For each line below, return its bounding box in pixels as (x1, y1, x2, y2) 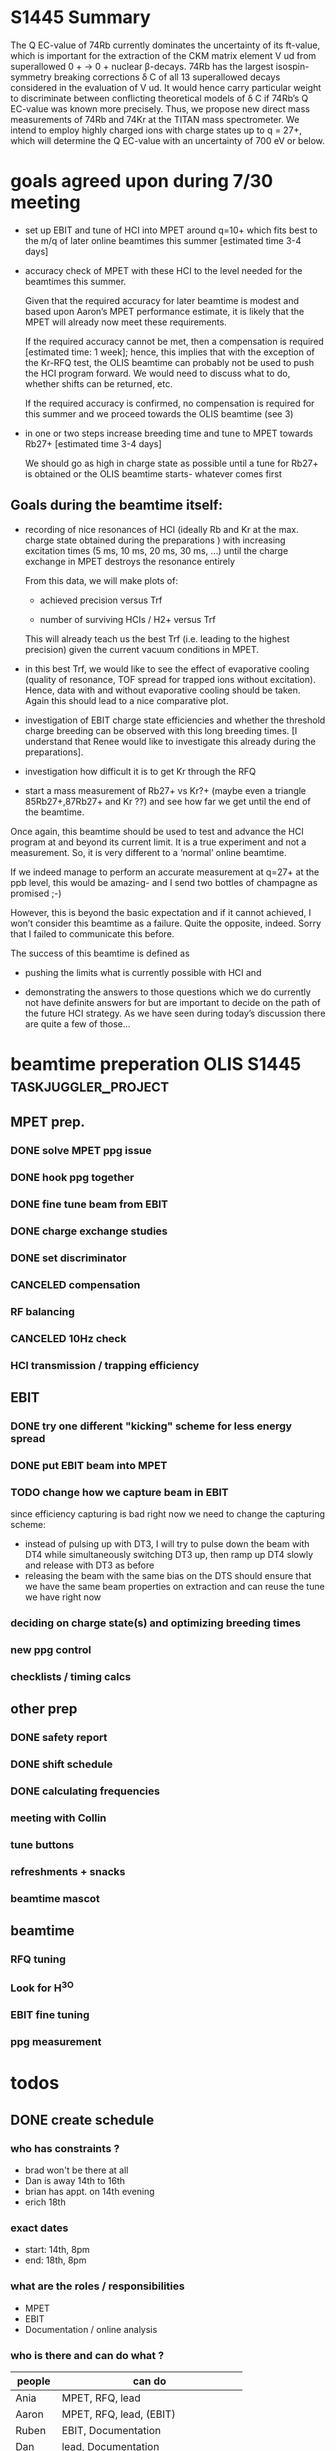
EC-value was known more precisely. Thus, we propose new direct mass (10, 102, 310, 115)
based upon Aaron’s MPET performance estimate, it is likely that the (24, 305, 305, 317)
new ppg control (10, 1642, 92, 1656)
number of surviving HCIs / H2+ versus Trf (39, 613, 217, 625)
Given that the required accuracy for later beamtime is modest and (24, 294, 300, 306)
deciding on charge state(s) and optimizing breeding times (10, 1616, 302, 1630)
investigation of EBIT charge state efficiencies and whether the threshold (24, 714, 326, 726)
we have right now (24, 1591, 102, 1603)
